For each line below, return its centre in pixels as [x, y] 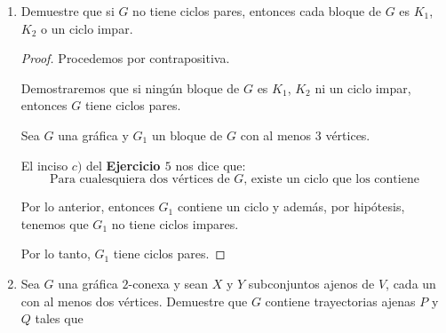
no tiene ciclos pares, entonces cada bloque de [257, 11]
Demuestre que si [68, 11]
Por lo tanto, [56, 254]
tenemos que [55, 223]
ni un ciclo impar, [363, 87]
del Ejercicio [123, 165]
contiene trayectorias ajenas [340, 301]
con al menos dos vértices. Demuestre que [134, 301]
